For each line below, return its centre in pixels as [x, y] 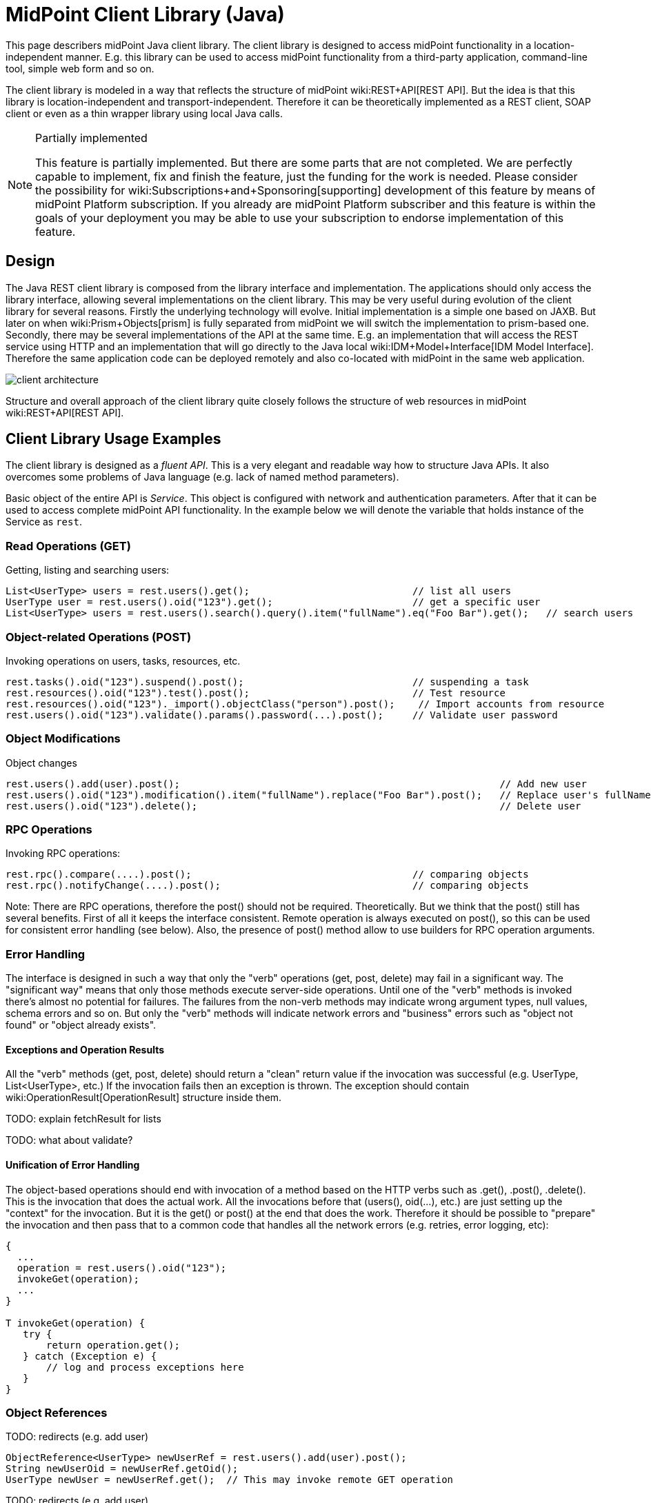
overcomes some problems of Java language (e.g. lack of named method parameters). [202, 477]
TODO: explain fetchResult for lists [83, 1119]
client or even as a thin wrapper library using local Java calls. [144, 113]
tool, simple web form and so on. [80, 68]
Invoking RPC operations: [63, 854]
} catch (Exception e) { [90, 1356]
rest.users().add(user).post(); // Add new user [296, 784]
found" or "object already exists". [81, 1025]
